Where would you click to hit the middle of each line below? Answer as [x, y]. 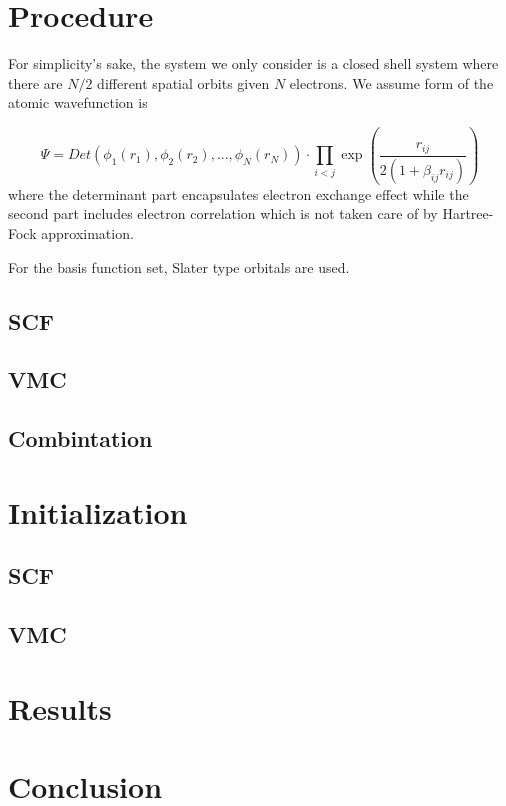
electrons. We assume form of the [391, 82]
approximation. [87, 233]
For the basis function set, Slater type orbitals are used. [179, 266]
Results [60, 707]
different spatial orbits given [183, 82]
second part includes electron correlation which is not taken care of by [223, 213]
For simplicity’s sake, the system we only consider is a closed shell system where [253, 63]
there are [35, 82]
